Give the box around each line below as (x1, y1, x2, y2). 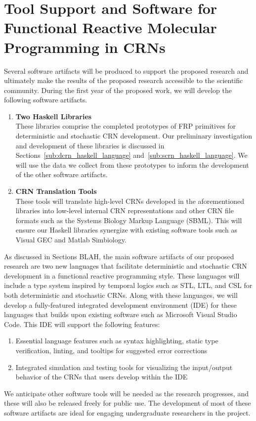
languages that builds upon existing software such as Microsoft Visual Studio (4, 309, 237, 320)
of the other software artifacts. (15, 169, 108, 180)
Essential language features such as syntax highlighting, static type (15, 335, 218, 346)
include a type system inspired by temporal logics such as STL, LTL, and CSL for (4, 280, 253, 290)
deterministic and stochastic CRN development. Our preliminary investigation (15, 131, 253, 141)
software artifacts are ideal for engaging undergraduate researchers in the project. (4, 407, 251, 418)
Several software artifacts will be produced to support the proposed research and (4, 65, 249, 76)
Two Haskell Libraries (15, 111, 92, 121)
